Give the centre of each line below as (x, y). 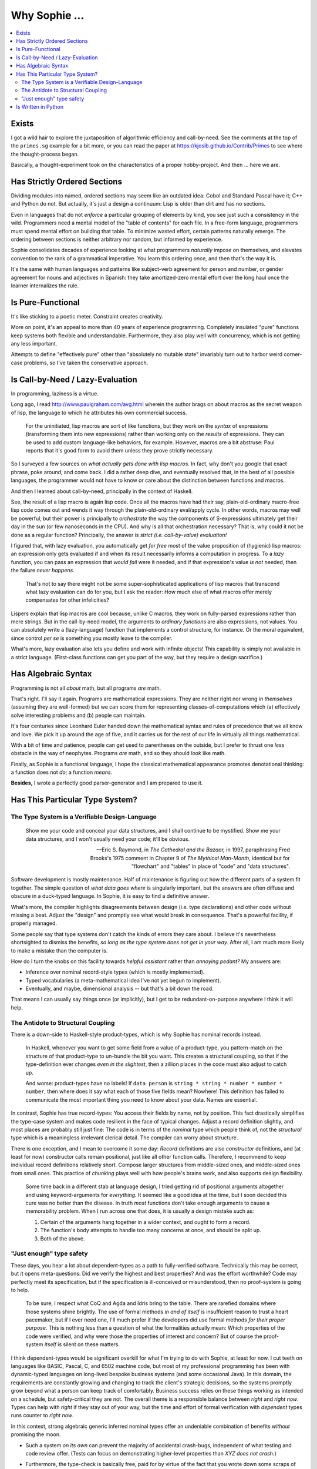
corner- (293, 354)
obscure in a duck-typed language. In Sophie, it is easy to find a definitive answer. (110, 896)
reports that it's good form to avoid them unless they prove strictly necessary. (119, 451)
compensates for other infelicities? (68, 600)
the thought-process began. (45, 154)
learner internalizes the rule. (45, 286)
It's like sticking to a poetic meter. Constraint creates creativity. (87, 316)
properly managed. (34, 923)
